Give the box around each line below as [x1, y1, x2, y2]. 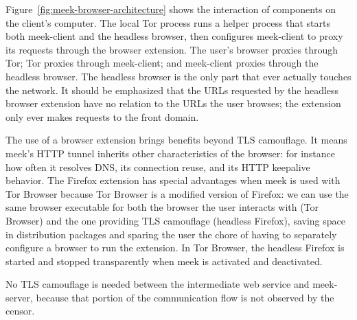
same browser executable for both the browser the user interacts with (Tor [5, 200, 319, 214]
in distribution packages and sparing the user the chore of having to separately [5, 227, 337, 241]
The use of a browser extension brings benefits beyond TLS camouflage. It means [5, 133, 347, 147]
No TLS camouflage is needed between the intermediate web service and [5, 277, 310, 291]
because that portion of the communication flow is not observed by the [36, 290, 334, 304]
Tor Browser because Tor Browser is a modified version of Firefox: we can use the [5, 186, 349, 201]
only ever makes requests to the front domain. [5, 109, 199, 124]
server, [5, 290, 33, 304]
